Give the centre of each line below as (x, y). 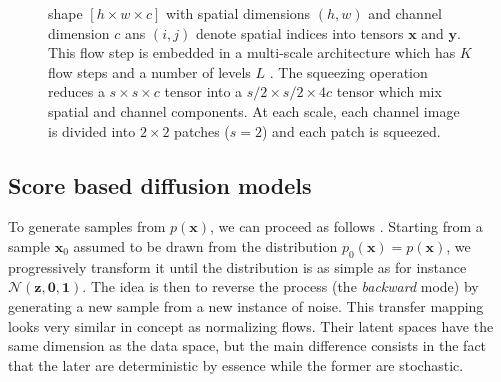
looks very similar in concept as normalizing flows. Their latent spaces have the (251, 325)
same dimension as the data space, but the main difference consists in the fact (247, 345)
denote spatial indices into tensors (299, 32)
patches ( (202, 130)
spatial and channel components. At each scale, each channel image (254, 110)
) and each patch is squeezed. (351, 130)
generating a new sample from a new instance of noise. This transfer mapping (246, 305)
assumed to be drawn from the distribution (205, 245)
